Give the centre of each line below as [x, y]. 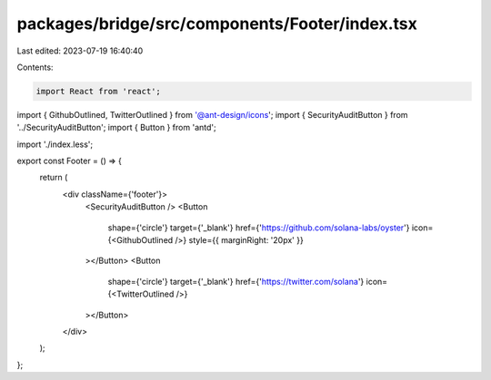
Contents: [35, 67]
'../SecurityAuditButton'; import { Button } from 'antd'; [117, 128]
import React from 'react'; [98, 91]
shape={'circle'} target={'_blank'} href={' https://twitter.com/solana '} [236, 281]
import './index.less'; [55, 144]
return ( [54, 178]
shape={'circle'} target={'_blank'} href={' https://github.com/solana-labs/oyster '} [259, 228]
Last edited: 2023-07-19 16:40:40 [80, 51]
